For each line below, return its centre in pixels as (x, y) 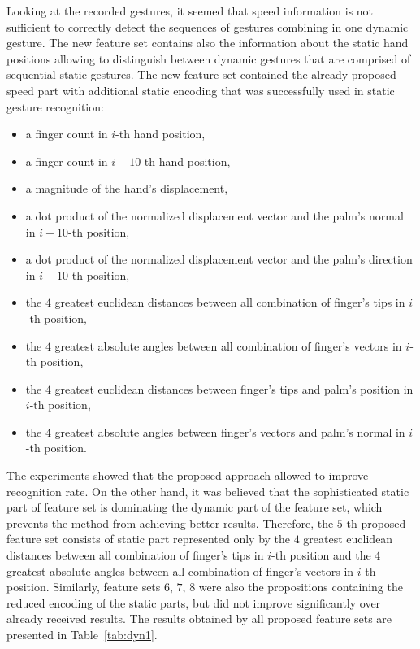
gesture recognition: (55, 106)
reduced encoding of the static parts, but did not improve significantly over (194, 602)
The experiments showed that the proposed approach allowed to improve (188, 475)
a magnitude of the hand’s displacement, (127, 188)
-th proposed (374, 523)
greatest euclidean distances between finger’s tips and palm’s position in (234, 388)
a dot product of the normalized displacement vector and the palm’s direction (219, 259)
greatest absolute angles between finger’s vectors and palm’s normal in (230, 431)
